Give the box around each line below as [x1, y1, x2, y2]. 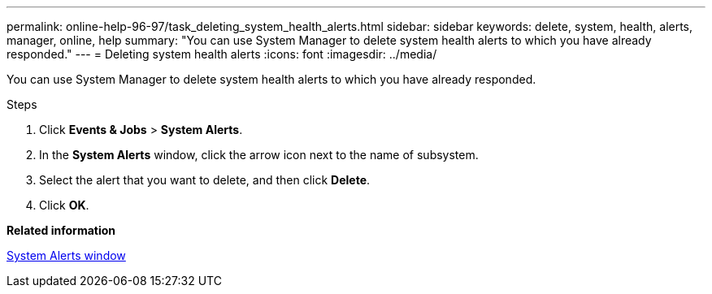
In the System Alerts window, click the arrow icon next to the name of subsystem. [39, 148, 479, 162]
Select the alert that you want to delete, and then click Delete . [39, 173, 371, 187]
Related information [7, 223, 116, 237]
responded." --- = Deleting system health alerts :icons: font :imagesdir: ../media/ [7, 47, 437, 61]
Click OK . [39, 198, 89, 212]
